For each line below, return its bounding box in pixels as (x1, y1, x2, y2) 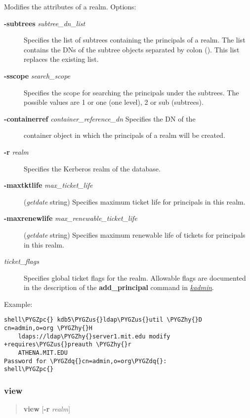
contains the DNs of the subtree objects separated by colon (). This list (24, 44, 240, 54)
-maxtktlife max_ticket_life (4, 180, 93, 190)
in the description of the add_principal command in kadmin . (24, 282, 214, 293)
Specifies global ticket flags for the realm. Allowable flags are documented (24, 272, 246, 283)
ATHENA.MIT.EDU (18, 349, 68, 357)
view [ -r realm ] (23, 404, 71, 414)
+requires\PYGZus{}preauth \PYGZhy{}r (4, 341, 131, 348)
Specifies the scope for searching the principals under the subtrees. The (24, 87, 239, 97)
